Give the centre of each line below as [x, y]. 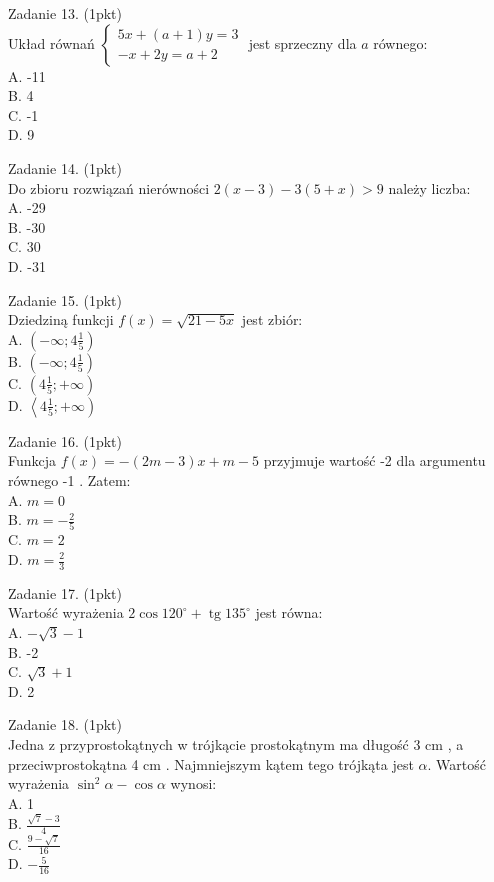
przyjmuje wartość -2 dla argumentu [374, 460]
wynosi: [193, 783]
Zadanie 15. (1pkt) [65, 299]
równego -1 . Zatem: [69, 479]
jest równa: [289, 612]
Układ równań [51, 42]
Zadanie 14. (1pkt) [65, 167]
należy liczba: [429, 187]
